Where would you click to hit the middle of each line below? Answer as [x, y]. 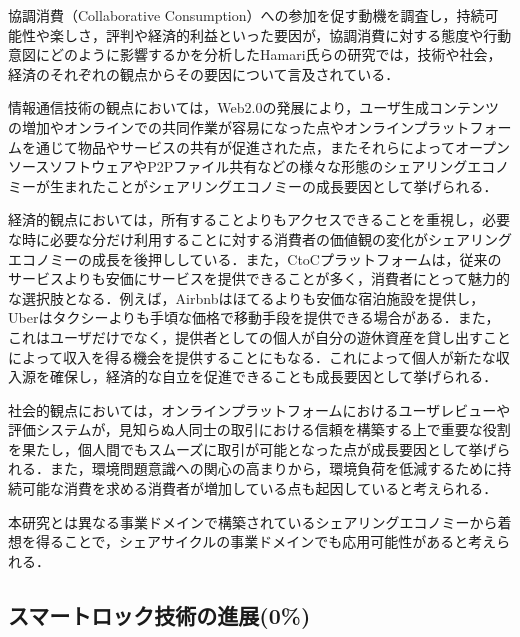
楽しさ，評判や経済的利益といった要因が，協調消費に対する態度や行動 [280, 34]
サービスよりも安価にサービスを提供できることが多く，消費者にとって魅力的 [259, 278]
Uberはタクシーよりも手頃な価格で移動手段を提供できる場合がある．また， [254, 317]
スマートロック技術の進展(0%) [159, 614]
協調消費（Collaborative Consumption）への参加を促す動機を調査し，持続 [246, 15]
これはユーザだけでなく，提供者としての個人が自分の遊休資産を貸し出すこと [259, 336]
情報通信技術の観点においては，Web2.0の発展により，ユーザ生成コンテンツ [253, 107]
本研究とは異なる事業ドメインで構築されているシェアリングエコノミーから [253, 521]
